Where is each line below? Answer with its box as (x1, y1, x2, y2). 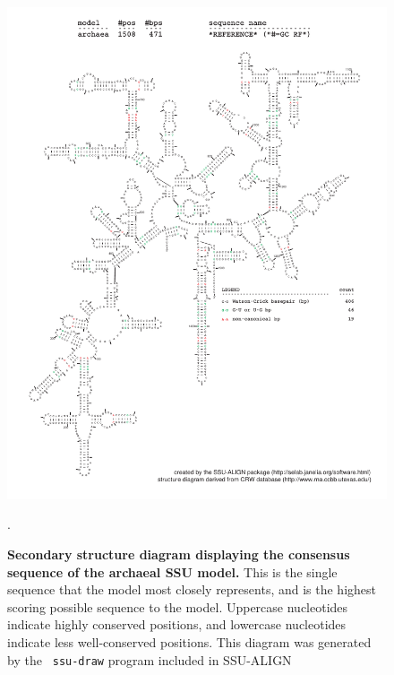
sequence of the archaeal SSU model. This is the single (7, 562, 338, 581)
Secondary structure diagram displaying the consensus (7, 545, 350, 564)
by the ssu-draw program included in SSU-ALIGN (7, 650, 292, 669)
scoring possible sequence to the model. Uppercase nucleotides (7, 597, 348, 616)
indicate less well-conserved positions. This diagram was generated (7, 633, 372, 652)
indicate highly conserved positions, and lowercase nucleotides (7, 615, 347, 634)
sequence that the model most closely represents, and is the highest (7, 580, 377, 599)
